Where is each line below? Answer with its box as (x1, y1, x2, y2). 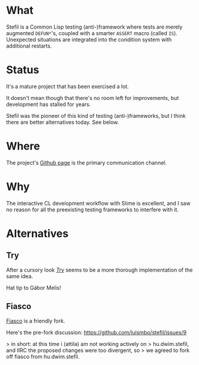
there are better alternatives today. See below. (6, 118, 119, 126)
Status (6, 63, 40, 77)
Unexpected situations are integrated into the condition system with (6, 36, 172, 43)
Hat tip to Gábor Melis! (6, 284, 61, 291)
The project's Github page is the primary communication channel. (6, 159, 167, 166)
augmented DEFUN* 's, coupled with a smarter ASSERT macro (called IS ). (6, 29, 178, 36)
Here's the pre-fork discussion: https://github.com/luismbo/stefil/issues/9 (6, 329, 187, 336)
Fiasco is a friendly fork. (6, 317, 65, 325)
